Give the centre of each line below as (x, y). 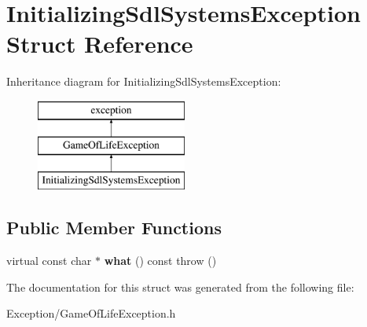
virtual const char (49, 261)
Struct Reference (100, 44)
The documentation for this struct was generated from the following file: (180, 287)
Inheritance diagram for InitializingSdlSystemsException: (144, 81)
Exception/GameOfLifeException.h (91, 313)
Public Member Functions (114, 228)
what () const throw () (160, 261)
